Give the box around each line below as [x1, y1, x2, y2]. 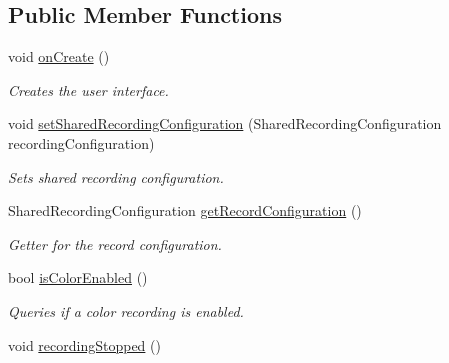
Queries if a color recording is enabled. [8, 300, 244, 321]
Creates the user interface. [8, 79, 169, 100]
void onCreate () [8, 46, 110, 67]
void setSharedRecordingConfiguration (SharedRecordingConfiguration [8, 113, 442, 134]
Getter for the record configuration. [8, 233, 222, 254]
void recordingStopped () [8, 334, 161, 355]
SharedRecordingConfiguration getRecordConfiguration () [8, 200, 362, 221]
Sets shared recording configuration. [8, 166, 224, 187]
